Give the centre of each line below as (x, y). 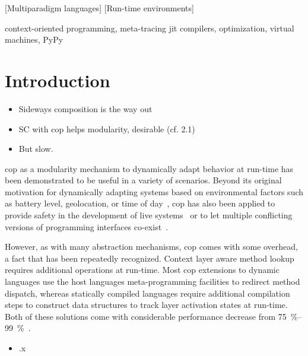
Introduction (58, 80)
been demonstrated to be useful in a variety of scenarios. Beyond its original (143, 180)
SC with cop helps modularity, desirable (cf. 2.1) (107, 128)
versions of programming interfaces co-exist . (87, 226)
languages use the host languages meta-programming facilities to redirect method (153, 282)
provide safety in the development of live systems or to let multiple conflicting (149, 215)
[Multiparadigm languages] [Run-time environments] (99, 8)
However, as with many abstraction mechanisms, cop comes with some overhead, (151, 247)
